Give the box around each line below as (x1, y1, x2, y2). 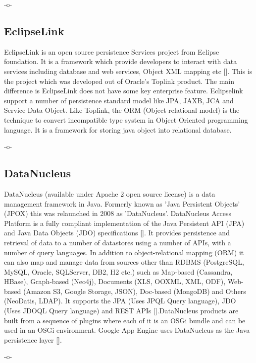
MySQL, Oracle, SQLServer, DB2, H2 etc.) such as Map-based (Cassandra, (4, 266, 233, 277)
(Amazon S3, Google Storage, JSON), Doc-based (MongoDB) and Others (23, 286, 246, 296)
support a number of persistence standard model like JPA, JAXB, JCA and (4, 95, 234, 105)
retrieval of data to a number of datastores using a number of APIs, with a (4, 237, 231, 247)
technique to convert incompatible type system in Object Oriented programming (4, 114, 248, 125)
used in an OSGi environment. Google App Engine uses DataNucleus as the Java (4, 325, 250, 335)
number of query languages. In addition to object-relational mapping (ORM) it (4, 247, 244, 257)
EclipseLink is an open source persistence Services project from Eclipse (4, 46, 219, 57)
